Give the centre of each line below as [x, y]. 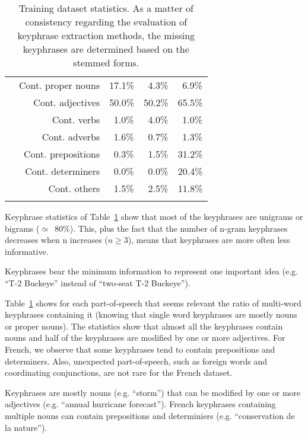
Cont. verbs [76, 119]
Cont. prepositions [62, 154]
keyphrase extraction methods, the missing [106, 35]
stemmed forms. [106, 63]
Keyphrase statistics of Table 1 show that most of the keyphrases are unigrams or [154, 216]
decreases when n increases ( [56, 240]
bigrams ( [22, 228]
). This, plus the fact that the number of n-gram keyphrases [179, 228]
